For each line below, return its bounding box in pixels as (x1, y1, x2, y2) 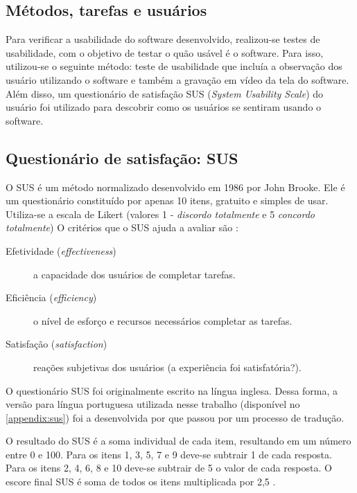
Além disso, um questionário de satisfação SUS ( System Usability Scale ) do (6, 86, 324, 100)
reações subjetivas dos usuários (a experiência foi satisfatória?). (33, 359, 302, 374)
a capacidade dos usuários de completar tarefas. (33, 267, 236, 281)
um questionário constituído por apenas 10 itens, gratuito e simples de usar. (6, 193, 329, 208)
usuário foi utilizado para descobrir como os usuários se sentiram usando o (6, 100, 322, 114)
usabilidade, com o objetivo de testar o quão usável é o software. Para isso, (6, 45, 324, 60)
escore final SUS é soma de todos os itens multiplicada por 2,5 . (6, 474, 276, 489)
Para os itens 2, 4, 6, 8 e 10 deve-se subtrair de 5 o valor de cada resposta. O (6, 460, 332, 475)
